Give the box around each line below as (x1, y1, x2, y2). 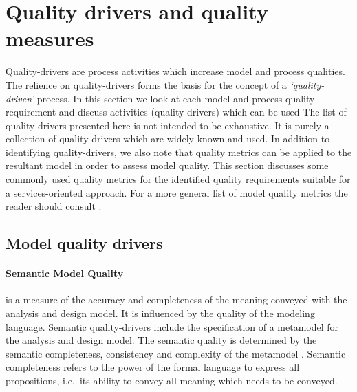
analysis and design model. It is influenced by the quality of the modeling (6, 306, 315, 320)
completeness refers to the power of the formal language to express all (6, 360, 300, 374)
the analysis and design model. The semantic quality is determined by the (6, 333, 317, 347)
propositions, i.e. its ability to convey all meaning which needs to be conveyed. (6, 373, 338, 387)
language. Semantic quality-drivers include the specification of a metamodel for (6, 319, 339, 334)
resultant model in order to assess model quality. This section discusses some (6, 158, 329, 173)
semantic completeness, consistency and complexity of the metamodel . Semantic (6, 346, 346, 360)
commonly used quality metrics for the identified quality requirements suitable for (6, 172, 351, 186)
